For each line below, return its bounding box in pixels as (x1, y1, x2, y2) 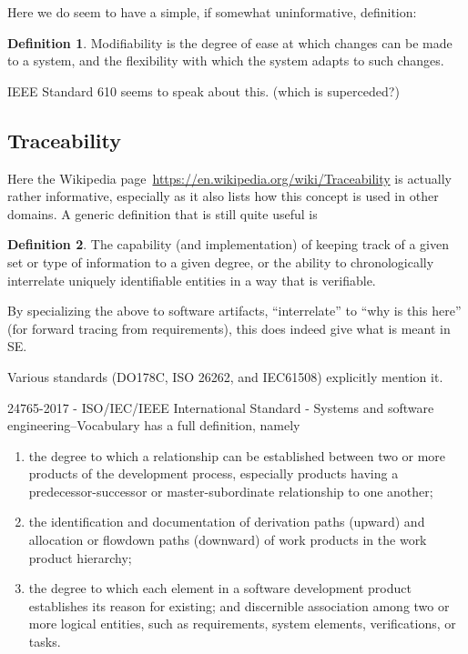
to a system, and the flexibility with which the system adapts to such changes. (7, 51, 444, 70)
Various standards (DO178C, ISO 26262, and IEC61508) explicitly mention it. (7, 367, 443, 386)
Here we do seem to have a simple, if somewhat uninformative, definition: (7, 3, 417, 21)
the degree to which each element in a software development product (28, 579, 412, 598)
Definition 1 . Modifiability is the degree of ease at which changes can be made (7, 33, 453, 52)
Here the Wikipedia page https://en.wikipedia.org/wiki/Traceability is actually (7, 168, 453, 187)
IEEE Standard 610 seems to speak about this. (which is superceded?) (7, 81, 400, 100)
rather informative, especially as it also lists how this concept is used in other (7, 186, 439, 206)
